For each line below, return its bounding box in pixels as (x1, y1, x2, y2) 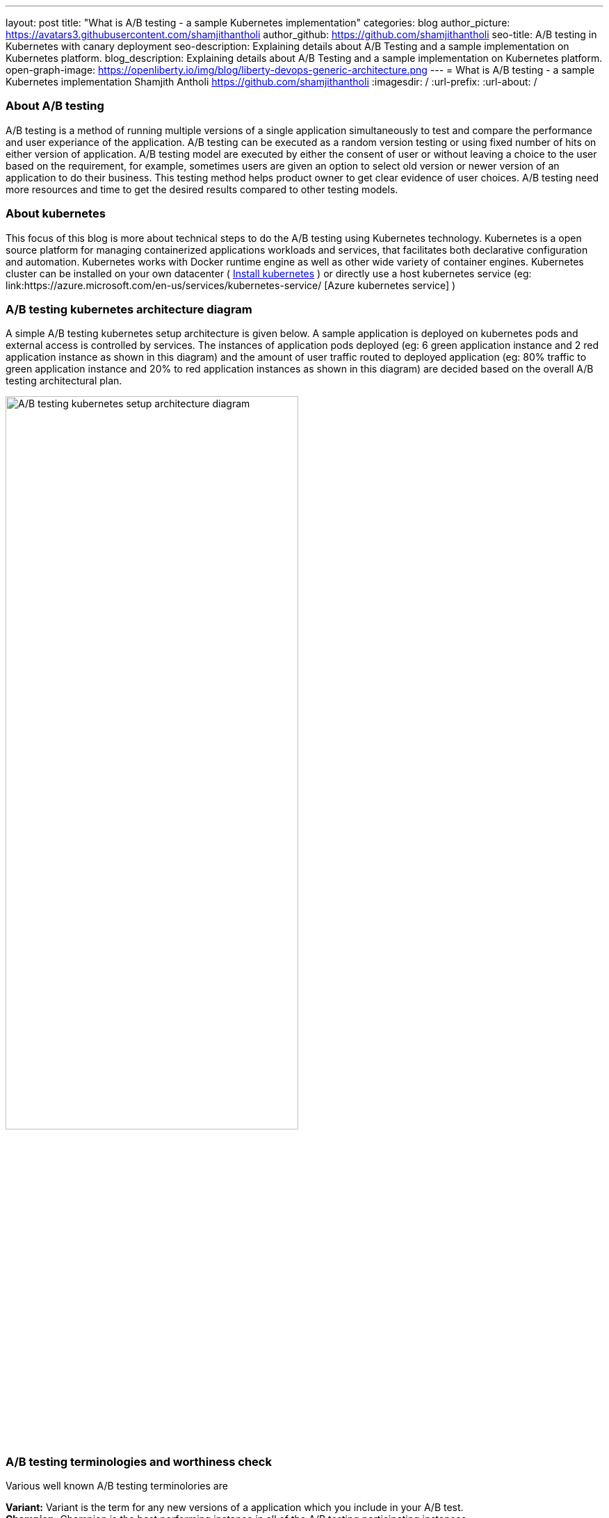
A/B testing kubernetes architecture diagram (6, 302, 252, 316)
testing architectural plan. (6, 375, 122, 387)
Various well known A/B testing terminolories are (6, 1480, 228, 1492)
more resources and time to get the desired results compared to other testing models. (6, 183, 398, 195)
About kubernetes (6, 206, 106, 221)
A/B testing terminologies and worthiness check (6, 1455, 272, 1469)
